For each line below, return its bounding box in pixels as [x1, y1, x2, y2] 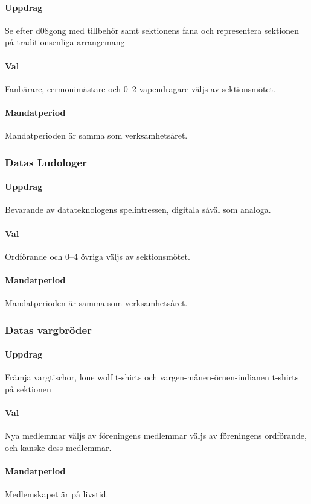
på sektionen [5, 383, 51, 395]
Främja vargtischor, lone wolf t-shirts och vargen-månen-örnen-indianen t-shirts [5, 371, 299, 383]
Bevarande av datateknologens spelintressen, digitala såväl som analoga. [5, 203, 271, 216]
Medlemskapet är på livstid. [5, 488, 109, 500]
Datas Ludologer [5, 154, 87, 169]
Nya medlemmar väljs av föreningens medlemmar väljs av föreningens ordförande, [5, 429, 307, 442]
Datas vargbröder [5, 322, 92, 337]
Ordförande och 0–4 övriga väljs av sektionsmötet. [5, 250, 190, 262]
